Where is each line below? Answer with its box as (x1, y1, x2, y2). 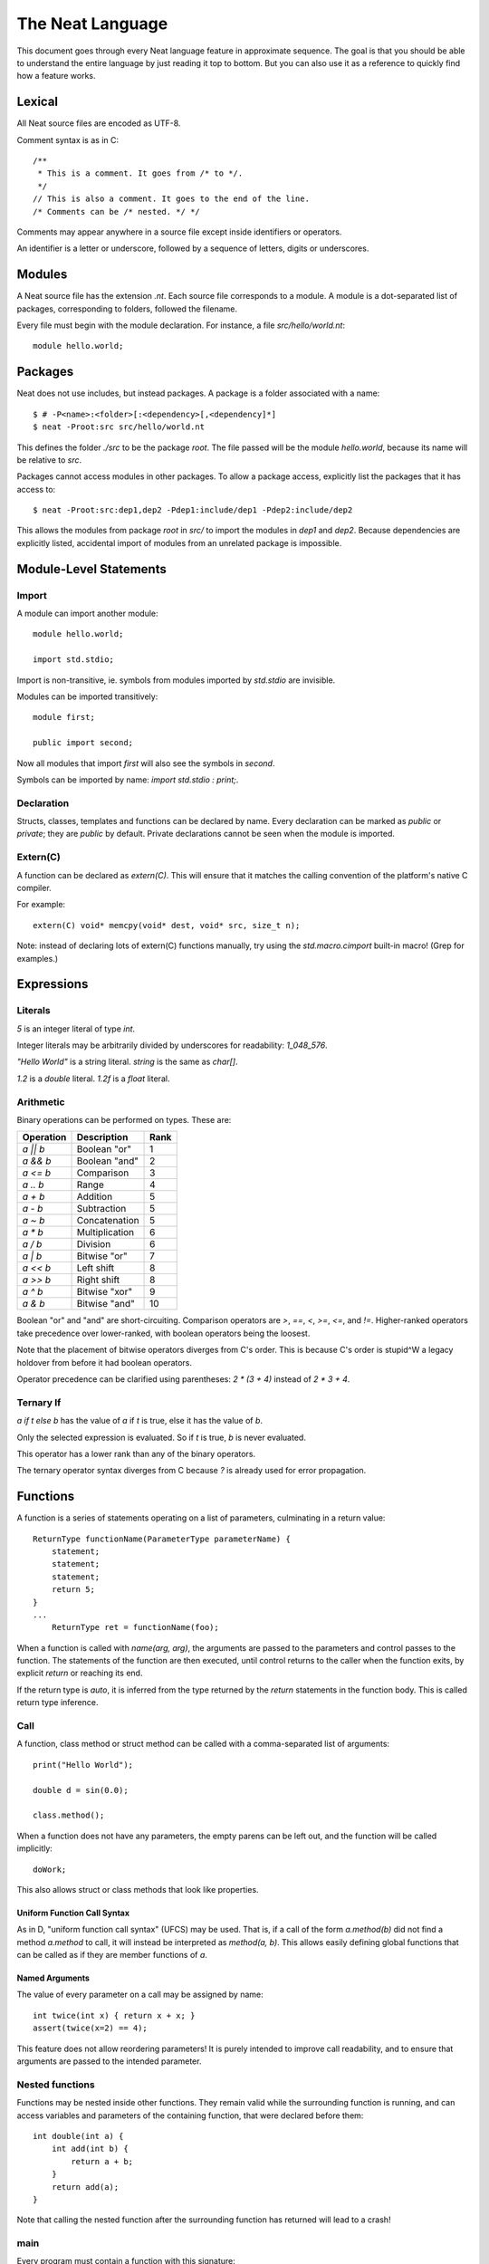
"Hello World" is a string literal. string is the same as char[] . (16, 1056, 238, 1068)
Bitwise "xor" (76, 1286, 133, 1299)
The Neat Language (16, 14, 168, 34)
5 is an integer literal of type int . (16, 1023, 136, 1034)
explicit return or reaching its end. (16, 1667, 143, 1679)
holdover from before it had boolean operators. (16, 1357, 193, 1367)
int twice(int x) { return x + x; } (33, 2010, 196, 2020)
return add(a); (51, 2182, 120, 2192)
